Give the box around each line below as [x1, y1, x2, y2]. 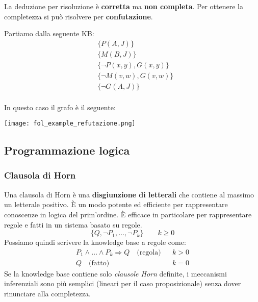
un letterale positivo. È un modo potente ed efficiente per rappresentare [4, 199, 228, 210]
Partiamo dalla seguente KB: [4, 28, 94, 39]
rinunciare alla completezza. [4, 288, 91, 298]
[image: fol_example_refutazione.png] [4, 120, 136, 128]
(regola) [137, 248, 161, 256]
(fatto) [89, 259, 110, 267]
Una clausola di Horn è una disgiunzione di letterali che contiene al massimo [4, 189, 254, 199]
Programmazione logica [4, 142, 130, 158]
